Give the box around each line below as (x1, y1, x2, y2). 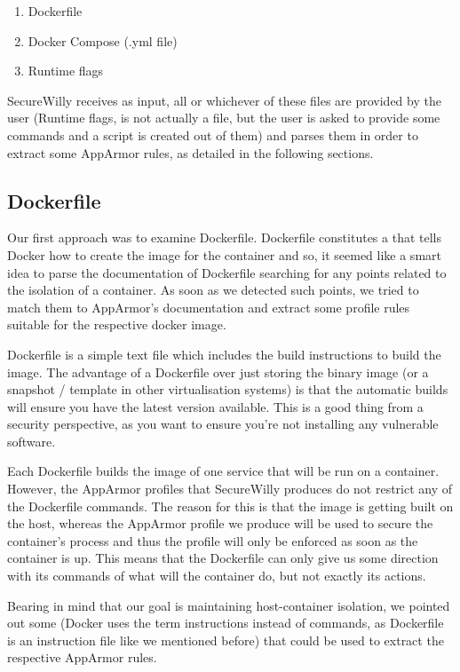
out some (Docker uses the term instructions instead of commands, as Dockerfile (7, 613, 444, 632)
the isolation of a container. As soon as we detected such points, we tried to (7, 281, 419, 299)
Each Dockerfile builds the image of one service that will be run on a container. (7, 462, 440, 480)
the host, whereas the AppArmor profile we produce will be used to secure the (7, 514, 433, 533)
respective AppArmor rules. (7, 648, 157, 667)
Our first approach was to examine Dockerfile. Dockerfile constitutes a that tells (7, 228, 441, 247)
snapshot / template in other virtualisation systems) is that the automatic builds (7, 380, 448, 399)
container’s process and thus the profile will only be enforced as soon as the (7, 531, 418, 549)
